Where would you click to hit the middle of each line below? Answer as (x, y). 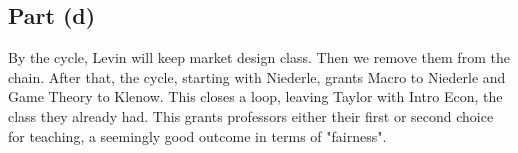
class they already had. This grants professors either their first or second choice (251, 115)
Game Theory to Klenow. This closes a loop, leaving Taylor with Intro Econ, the (255, 96)
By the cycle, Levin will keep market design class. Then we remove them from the (259, 57)
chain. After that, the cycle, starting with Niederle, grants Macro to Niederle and (257, 76)
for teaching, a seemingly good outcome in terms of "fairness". (197, 135)
